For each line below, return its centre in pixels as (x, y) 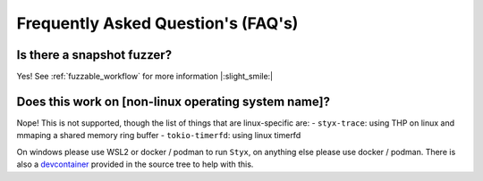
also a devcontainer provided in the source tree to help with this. (135, 164)
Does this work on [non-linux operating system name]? (174, 101)
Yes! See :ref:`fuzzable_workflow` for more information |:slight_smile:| (145, 77)
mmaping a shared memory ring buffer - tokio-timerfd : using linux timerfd (159, 136)
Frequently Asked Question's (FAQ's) (157, 23)
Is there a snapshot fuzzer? (94, 55)
